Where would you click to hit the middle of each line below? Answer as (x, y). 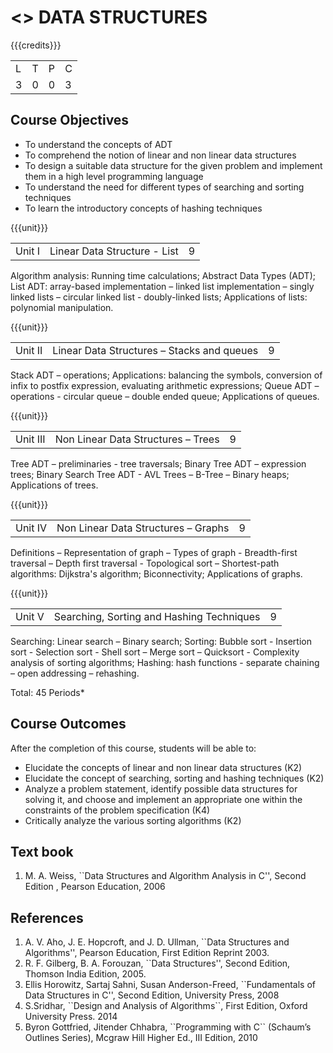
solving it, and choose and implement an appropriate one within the (163, 799)
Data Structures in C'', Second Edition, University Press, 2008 (152, 995)
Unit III (30, 439)
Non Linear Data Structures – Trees (137, 439)
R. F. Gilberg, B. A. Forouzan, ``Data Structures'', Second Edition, (157, 963)
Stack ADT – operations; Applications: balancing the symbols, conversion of (166, 375)
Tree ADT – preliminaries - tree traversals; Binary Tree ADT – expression (158, 463)
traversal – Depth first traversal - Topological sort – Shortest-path (145, 563)
